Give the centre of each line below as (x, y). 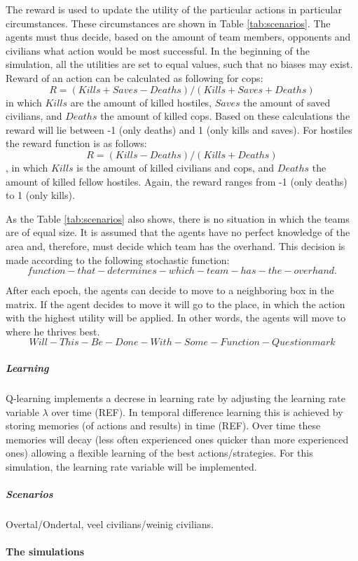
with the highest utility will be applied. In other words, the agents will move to (176, 318)
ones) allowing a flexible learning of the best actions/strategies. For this (159, 453)
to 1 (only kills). (40, 195)
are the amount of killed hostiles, (141, 102)
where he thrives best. (53, 331)
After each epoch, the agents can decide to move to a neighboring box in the (170, 290)
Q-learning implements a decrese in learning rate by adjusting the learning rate (176, 398)
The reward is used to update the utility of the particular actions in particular (174, 9)
